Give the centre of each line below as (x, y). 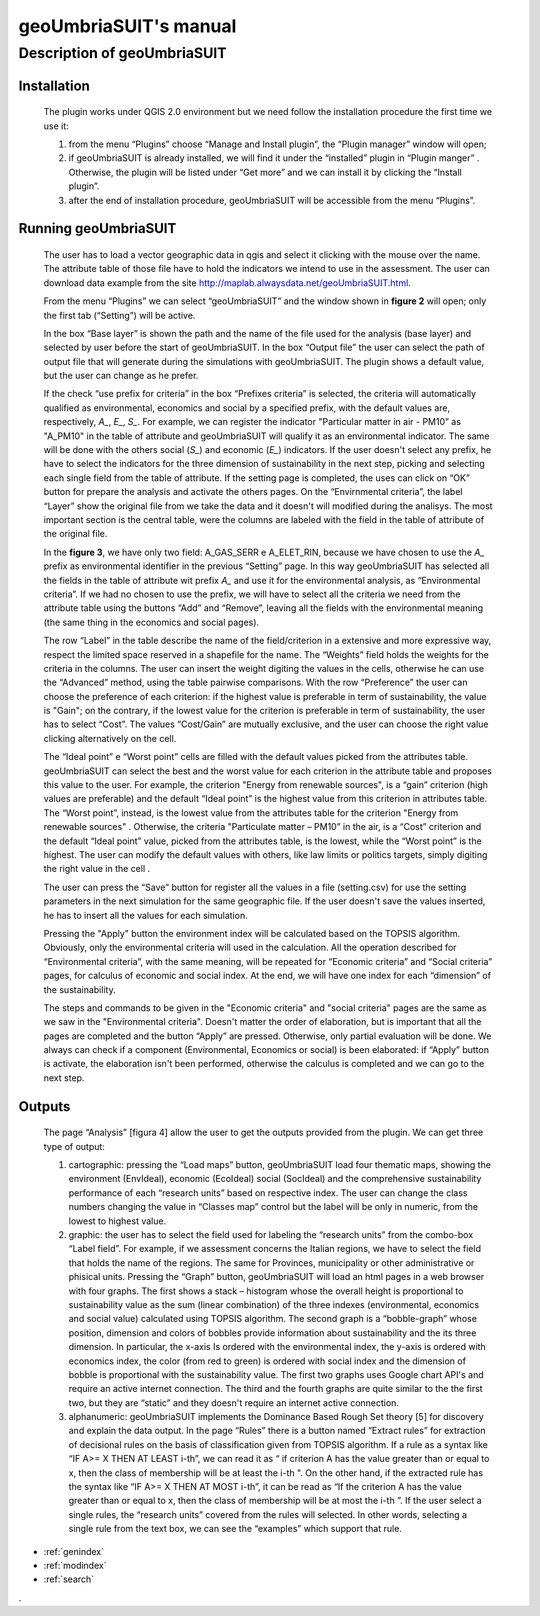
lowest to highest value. (117, 1221)
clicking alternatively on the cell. (110, 738)
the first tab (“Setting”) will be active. (119, 315)
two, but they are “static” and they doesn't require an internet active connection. (234, 1402)
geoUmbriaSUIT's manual (127, 26)
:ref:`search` (69, 1579)
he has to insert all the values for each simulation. (146, 915)
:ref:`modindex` (75, 1565)
